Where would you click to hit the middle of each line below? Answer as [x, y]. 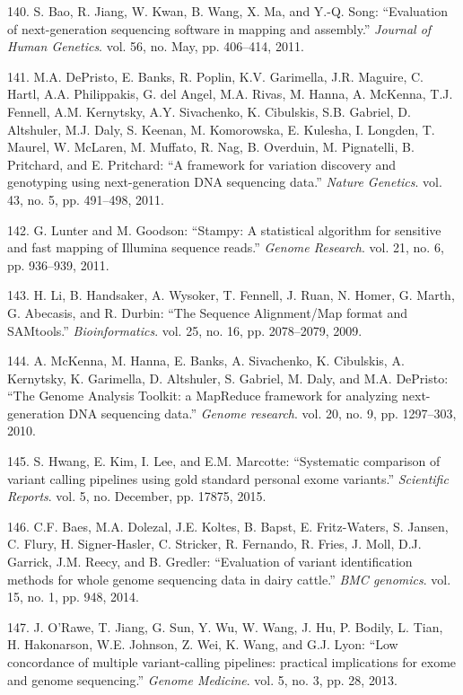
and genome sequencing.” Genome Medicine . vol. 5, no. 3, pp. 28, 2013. [202, 679]
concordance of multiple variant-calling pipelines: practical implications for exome [232, 662]
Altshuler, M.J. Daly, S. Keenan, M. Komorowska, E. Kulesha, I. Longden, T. [221, 129]
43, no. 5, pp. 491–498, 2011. [86, 199]
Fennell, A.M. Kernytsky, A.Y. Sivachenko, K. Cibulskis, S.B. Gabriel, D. [209, 111]
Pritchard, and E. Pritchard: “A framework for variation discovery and [202, 164]
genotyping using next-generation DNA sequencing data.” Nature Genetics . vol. [225, 182]
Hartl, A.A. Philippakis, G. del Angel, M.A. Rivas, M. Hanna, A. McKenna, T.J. [230, 94]
